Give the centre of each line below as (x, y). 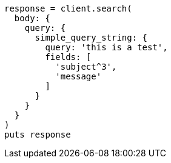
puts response (38, 135)
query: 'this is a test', (106, 47)
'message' (79, 76)
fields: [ (68, 57)
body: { (32, 18)
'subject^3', (86, 67)
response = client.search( (68, 8)
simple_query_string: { (91, 38)
